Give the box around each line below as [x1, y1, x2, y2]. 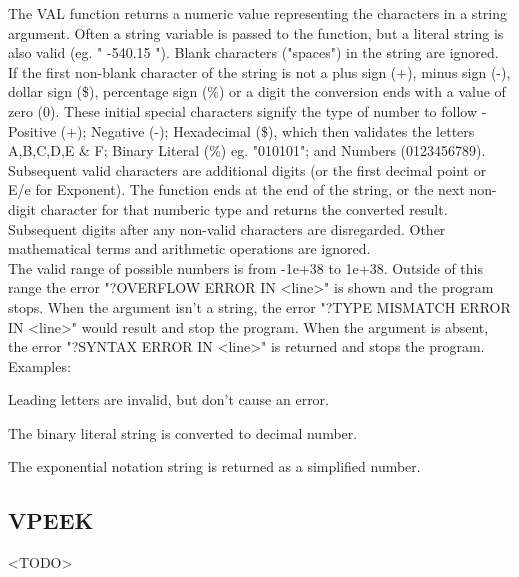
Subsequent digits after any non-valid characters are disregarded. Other [8, 218, 446, 239]
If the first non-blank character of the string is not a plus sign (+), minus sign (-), [8, 61, 511, 82]
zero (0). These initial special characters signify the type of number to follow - [8, 100, 487, 121]
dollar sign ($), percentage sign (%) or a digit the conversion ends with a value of [8, 81, 506, 102]
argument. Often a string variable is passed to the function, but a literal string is [8, 22, 504, 43]
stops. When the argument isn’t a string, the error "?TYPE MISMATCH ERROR [8, 296, 511, 317]
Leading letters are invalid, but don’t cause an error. [8, 389, 330, 410]
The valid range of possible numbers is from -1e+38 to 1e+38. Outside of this [8, 257, 484, 278]
